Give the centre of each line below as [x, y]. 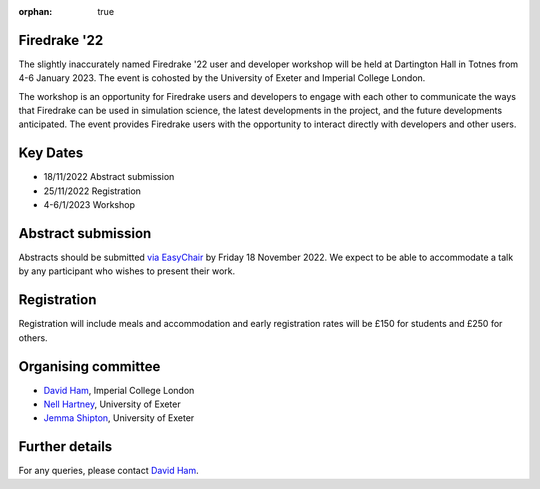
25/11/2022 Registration [92, 191]
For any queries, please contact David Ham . [108, 471]
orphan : [35, 11]
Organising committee [89, 366]
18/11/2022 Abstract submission [109, 177]
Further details [65, 446]
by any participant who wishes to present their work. [127, 271]
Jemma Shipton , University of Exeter [119, 418]
